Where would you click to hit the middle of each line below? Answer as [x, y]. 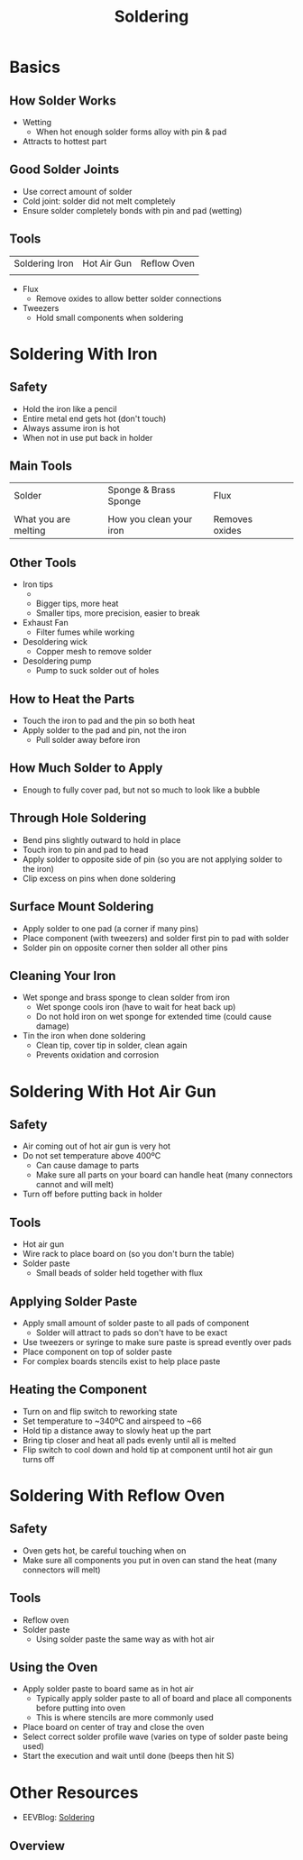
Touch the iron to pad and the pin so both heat [109, 721]
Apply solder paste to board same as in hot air [108, 1689]
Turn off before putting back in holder [92, 1194]
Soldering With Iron [83, 354]
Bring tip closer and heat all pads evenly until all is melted [129, 1440]
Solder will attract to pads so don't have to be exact [132, 1333]
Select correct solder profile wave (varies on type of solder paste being [155, 1736]
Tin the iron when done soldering [84, 1036]
